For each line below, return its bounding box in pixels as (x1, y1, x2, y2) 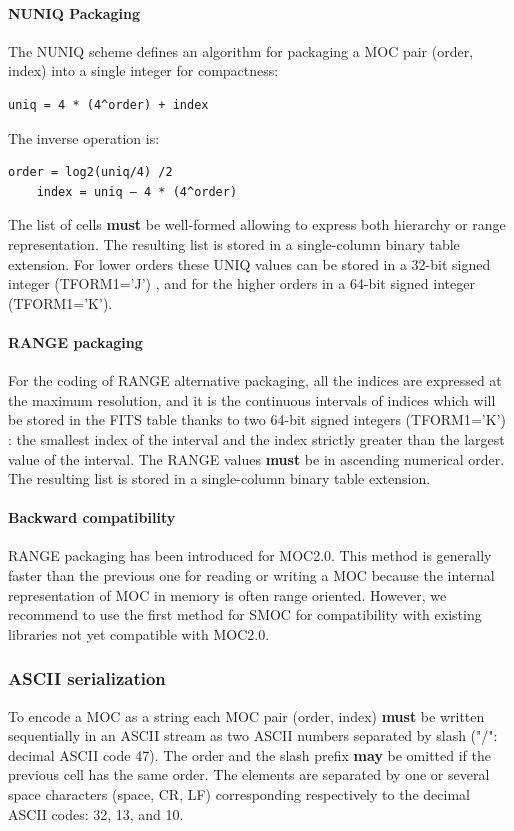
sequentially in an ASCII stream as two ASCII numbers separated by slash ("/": (8, 725, 498, 746)
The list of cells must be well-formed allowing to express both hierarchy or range (8, 214, 506, 235)
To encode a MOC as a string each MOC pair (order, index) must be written (8, 705, 485, 726)
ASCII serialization (8, 666, 166, 691)
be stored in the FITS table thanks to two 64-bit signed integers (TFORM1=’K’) (8, 409, 506, 430)
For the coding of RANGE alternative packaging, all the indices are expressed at (8, 370, 502, 391)
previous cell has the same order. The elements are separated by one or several (8, 764, 490, 785)
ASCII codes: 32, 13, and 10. (8, 803, 184, 824)
